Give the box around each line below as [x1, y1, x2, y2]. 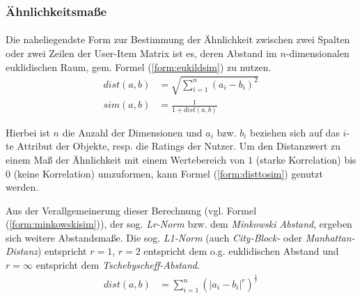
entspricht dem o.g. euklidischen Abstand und [143, 244, 339, 258]
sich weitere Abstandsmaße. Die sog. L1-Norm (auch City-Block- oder [6, 230, 302, 244]
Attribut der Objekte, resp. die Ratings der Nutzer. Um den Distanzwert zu [17, 139, 341, 153]
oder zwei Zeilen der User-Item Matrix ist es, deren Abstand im [6, 46, 277, 61]
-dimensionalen [285, 46, 349, 61]
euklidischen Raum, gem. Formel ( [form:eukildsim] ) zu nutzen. [6, 59, 271, 74]
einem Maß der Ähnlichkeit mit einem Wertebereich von [6, 152, 245, 166]
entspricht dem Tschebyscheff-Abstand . [36, 258, 200, 272]
